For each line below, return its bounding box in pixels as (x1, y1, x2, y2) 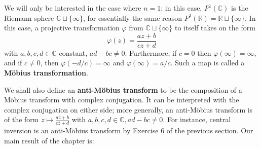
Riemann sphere (4, 12, 54, 23)
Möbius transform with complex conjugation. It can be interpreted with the (4, 94, 239, 105)
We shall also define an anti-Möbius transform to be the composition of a (4, 84, 242, 95)
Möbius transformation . (4, 67, 88, 78)
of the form (4, 114, 39, 125)
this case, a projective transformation (4, 22, 120, 33)
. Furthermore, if (125, 47, 177, 58)
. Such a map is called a (170, 57, 245, 68)
